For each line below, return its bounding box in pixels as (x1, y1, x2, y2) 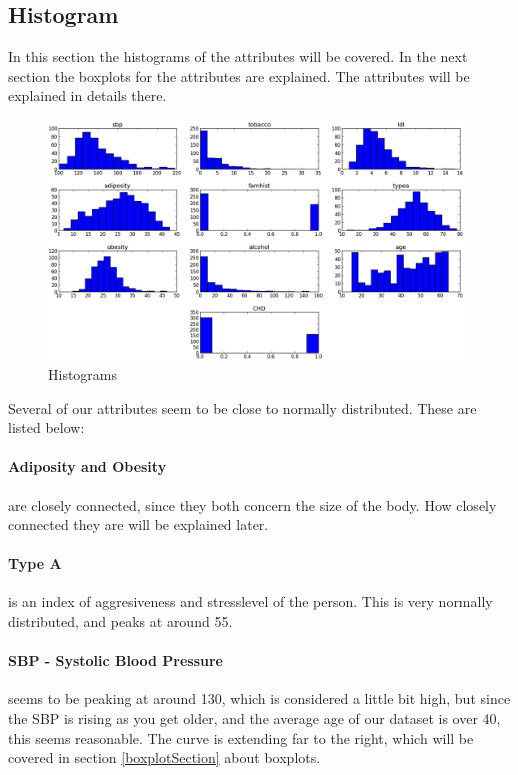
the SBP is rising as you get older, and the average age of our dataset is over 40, (8, 708, 501, 729)
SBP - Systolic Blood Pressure (8, 650, 223, 671)
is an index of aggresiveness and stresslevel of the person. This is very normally (8, 591, 493, 612)
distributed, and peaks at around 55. (8, 611, 233, 632)
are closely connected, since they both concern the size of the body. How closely (8, 494, 497, 515)
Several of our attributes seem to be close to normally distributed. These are (8, 397, 477, 418)
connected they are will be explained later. (8, 514, 269, 535)
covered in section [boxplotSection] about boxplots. (8, 747, 321, 768)
